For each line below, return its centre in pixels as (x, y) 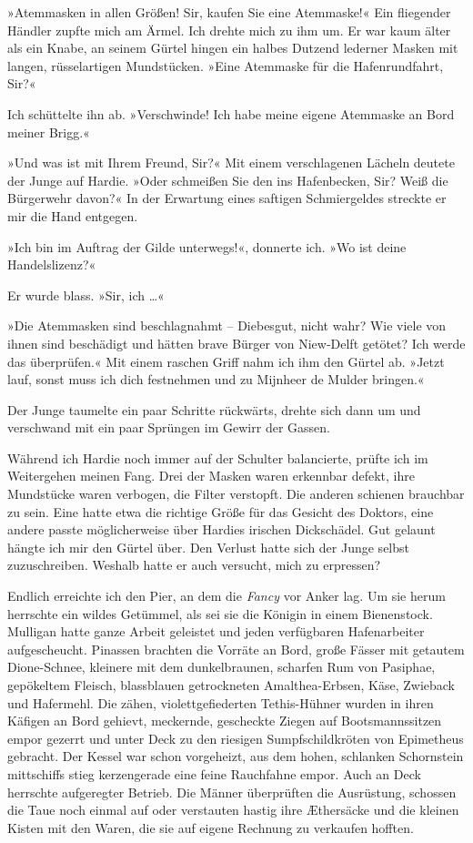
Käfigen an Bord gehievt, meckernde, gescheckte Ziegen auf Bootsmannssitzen (225, 721)
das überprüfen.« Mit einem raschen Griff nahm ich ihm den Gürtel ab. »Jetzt (226, 361)
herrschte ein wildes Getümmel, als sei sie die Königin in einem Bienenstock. (220, 613)
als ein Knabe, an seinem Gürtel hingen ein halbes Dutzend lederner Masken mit (233, 48)
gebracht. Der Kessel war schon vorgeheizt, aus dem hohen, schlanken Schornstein (236, 756)
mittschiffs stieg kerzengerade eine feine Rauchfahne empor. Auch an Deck (214, 773)
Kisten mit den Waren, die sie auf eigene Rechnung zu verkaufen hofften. (211, 827)
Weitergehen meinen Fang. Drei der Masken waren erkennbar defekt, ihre (211, 476)
